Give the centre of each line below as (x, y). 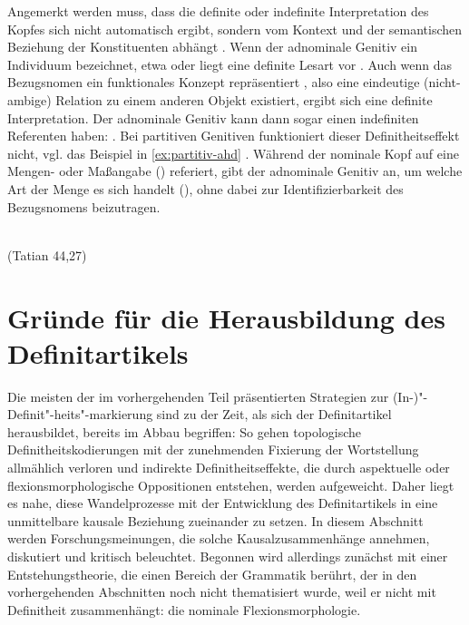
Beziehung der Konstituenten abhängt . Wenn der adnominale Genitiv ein (213, 47)
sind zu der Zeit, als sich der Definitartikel (274, 414)
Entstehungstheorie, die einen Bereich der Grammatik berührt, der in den (212, 574)
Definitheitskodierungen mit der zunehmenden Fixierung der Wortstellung (213, 449)
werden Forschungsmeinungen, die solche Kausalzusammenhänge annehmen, (219, 538)
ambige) (29, 99)
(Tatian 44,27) (47, 254)
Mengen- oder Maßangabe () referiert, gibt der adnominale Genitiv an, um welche (235, 171)
